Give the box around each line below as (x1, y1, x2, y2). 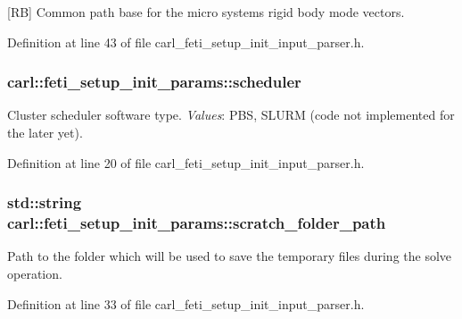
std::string (7, 191, 82, 214)
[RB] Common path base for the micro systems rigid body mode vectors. (7, 3, 405, 21)
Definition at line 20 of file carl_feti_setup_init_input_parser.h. (7, 153, 365, 172)
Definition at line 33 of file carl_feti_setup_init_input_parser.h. (7, 294, 365, 313)
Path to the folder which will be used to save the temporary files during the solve (7, 247, 452, 265)
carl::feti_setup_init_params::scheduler (7, 71, 301, 93)
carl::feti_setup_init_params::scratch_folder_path (7, 212, 386, 234)
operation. (7, 264, 62, 282)
